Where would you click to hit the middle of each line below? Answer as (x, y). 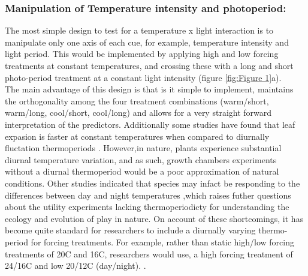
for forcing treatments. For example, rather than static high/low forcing (162, 241)
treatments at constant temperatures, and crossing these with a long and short (149, 65)
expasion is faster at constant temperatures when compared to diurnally (137, 136)
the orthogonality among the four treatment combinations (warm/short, (137, 100)
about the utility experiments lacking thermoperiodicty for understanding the (147, 207)
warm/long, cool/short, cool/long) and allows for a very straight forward (138, 112)
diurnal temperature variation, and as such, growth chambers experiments (141, 159)
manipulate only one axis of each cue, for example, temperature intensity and (147, 42)
